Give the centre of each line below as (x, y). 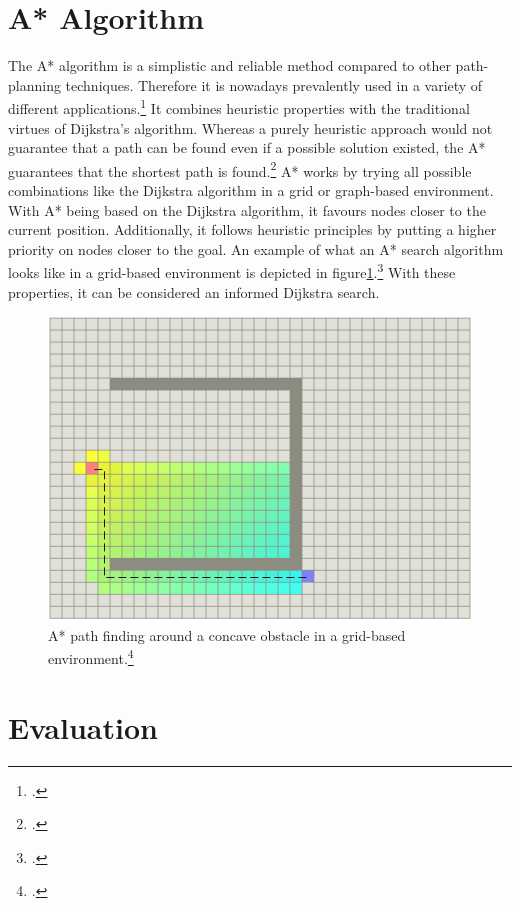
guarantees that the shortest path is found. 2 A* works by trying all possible (240, 169)
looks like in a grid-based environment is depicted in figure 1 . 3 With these (232, 271)
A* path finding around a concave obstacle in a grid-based (227, 634)
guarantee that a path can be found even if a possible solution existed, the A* (247, 147)
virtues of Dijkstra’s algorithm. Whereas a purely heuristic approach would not (250, 127)
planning (34, 84)
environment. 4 (91, 656)
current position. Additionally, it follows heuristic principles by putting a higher (252, 229)
